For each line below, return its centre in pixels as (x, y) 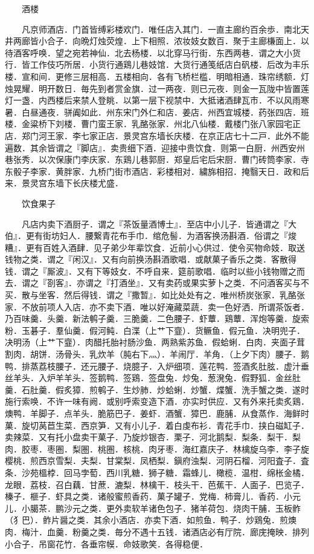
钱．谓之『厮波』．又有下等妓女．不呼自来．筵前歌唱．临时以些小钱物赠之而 (155, 271)
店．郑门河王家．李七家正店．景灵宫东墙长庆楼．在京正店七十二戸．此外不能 (157, 135)
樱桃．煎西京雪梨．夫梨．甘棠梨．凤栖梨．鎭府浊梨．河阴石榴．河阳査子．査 (157, 461)
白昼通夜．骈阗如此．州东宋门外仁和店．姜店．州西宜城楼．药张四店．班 (165, 112)
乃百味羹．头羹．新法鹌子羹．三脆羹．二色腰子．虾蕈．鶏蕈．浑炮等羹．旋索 (157, 318)
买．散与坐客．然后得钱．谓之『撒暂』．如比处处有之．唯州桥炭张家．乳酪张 (155, 295)
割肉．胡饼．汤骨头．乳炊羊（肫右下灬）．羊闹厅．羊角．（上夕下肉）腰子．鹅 (157, 354)
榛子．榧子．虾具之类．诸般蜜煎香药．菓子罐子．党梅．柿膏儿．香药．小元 (153, 496)
